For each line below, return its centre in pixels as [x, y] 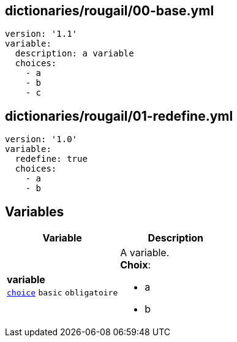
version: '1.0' [41, 139]
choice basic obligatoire [62, 293]
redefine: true [51, 159]
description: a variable [74, 54]
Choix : [136, 265]
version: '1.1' [41, 34]
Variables [35, 211]
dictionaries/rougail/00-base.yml [110, 11]
